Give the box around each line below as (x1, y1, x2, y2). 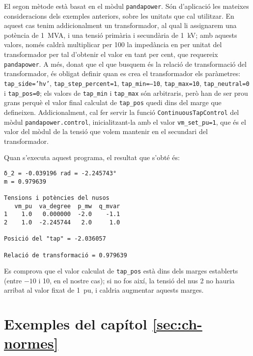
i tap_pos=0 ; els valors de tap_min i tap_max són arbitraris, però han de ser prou (4, 87, 248, 98)
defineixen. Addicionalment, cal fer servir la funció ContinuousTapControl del (4, 107, 239, 117)
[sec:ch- (152, 314, 202, 334)
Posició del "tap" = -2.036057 (4, 235, 106, 243)
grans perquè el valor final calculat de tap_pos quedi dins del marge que (4, 97, 222, 108)
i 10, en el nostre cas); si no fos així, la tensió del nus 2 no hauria (38, 275, 235, 285)
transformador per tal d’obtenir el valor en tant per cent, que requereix (4, 49, 218, 59)
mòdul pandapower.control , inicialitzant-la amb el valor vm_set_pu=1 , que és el (4, 116, 246, 127)
